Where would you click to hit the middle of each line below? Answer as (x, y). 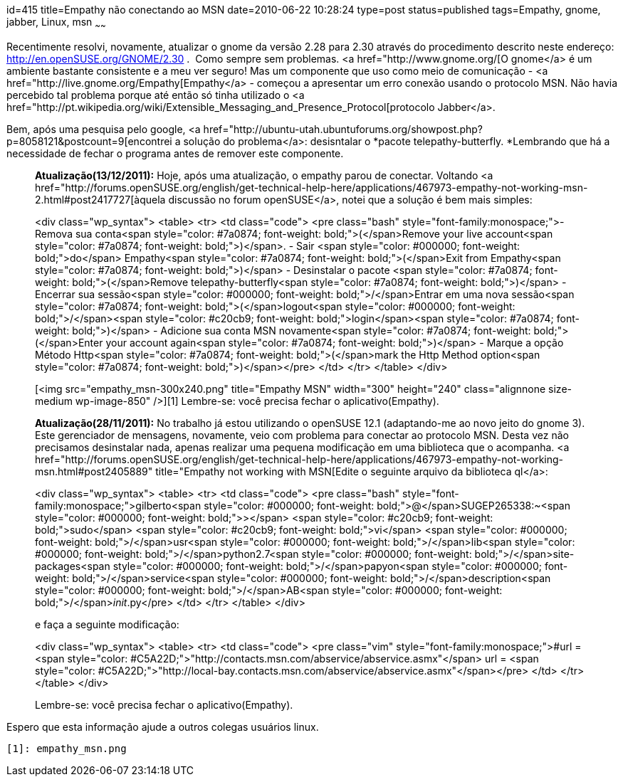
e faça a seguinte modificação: (107, 624)
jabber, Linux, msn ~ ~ (56, 23)
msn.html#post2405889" (94, 471)
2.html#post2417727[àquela (100, 199)
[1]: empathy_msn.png (67, 748)
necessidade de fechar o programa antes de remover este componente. (175, 153)
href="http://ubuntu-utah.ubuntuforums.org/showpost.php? (343, 129)
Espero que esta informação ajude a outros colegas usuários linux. (163, 726)
